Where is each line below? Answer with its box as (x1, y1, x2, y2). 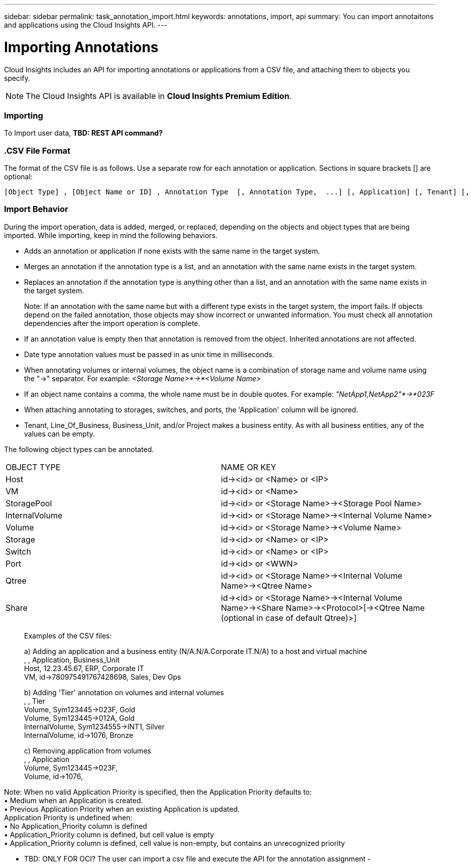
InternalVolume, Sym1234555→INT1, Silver (24, 722, 165, 731)
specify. (4, 73, 30, 82)
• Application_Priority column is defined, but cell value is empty (4, 830, 214, 839)
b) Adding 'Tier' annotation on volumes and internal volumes (24, 688, 224, 697)
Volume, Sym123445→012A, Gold (24, 713, 135, 722)
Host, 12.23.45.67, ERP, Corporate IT (24, 664, 144, 673)
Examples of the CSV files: (24, 631, 112, 640)
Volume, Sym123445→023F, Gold (24, 705, 136, 714)
